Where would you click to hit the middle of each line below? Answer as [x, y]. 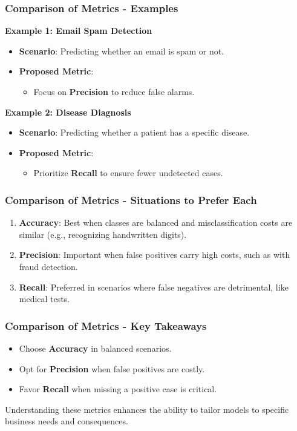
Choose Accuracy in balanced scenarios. [95, 348]
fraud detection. [48, 266]
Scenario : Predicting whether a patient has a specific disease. [134, 132]
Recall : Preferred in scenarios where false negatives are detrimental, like [154, 287]
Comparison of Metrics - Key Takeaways [106, 325]
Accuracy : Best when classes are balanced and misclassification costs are [156, 222]
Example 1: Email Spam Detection [79, 31]
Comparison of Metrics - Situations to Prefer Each [131, 199]
